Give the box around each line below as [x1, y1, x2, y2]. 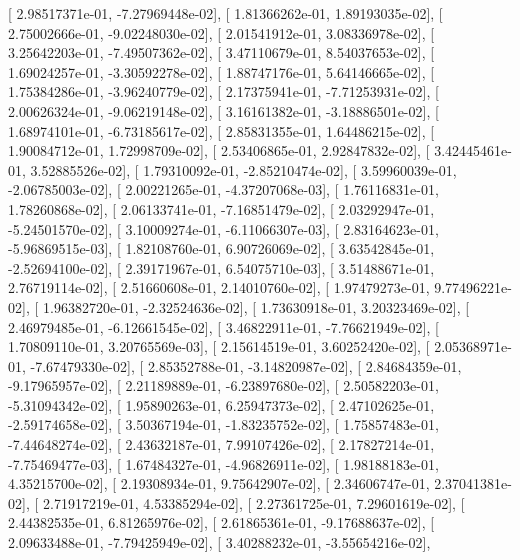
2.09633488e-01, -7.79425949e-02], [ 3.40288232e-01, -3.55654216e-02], [8, 532, 431, 553]
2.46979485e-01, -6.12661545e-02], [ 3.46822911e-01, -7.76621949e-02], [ [8, 316, 439, 337]
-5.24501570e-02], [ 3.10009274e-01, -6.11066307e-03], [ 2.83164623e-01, [8, 218, 439, 239]
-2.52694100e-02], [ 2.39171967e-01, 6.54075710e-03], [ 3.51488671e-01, [8, 257, 435, 278]
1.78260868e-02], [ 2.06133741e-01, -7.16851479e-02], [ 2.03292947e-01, [8, 198, 435, 219]
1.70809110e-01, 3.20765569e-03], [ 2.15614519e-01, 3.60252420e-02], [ [8, 336, 430, 357]
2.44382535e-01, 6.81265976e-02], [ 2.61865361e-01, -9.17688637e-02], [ [8, 512, 435, 533]
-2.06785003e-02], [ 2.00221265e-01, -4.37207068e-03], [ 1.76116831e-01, [8, 179, 439, 200]
